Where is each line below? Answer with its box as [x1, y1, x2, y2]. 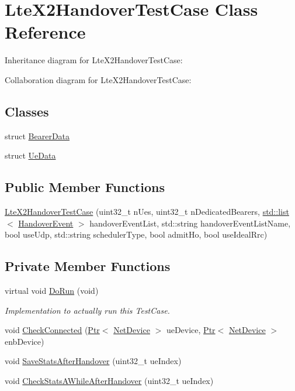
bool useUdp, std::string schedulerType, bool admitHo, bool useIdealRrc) [5, 228, 268, 241]
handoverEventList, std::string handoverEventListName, [89, 217, 291, 229]
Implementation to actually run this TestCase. [5, 304, 170, 316]
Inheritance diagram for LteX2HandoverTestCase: [5, 54, 183, 66]
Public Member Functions [5, 178, 165, 196]
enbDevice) [5, 335, 44, 347]
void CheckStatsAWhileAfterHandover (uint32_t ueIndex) [5, 375, 214, 387]
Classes [5, 102, 49, 120]
